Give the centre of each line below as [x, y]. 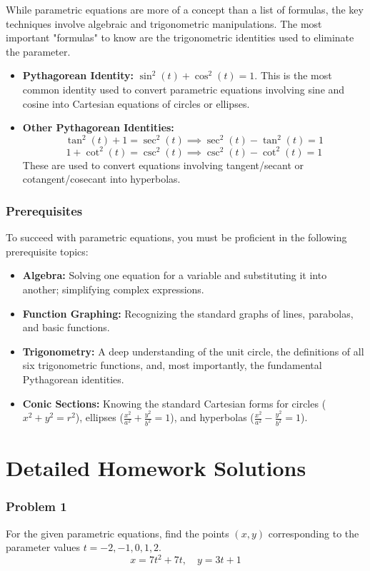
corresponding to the [314, 533]
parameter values [43, 547]
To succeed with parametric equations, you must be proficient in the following [176, 237]
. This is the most [293, 75]
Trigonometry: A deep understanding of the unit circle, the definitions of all [193, 351]
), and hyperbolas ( [212, 417]
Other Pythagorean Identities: [98, 127]
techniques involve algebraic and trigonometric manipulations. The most [164, 23]
